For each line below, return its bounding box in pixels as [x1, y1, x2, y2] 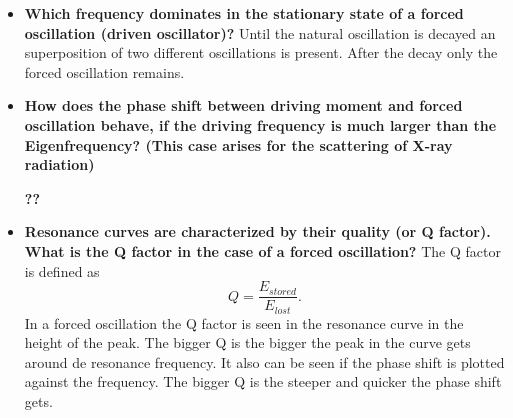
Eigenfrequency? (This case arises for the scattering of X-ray [24, 134, 453, 155]
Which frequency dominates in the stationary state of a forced [24, 3, 464, 23]
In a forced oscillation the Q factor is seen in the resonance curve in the [24, 312, 464, 333]
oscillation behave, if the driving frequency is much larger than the [24, 114, 497, 135]
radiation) [24, 154, 95, 175]
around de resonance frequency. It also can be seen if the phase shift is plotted [24, 351, 505, 372]
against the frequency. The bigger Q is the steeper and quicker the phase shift [24, 371, 502, 392]
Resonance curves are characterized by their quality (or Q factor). [24, 221, 491, 242]
